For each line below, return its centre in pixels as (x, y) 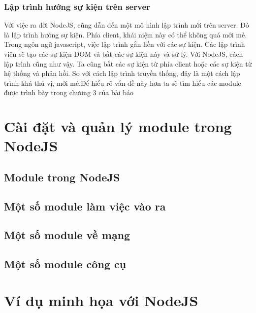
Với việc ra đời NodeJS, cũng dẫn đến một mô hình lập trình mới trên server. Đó (127, 25)
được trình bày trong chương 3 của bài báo (69, 92)
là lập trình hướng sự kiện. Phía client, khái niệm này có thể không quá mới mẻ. (126, 34)
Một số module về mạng (67, 235)
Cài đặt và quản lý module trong (118, 126)
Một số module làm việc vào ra (85, 206)
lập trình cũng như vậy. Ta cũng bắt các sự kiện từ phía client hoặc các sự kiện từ (128, 63)
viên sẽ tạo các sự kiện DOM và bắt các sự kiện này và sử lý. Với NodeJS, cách (124, 54)
